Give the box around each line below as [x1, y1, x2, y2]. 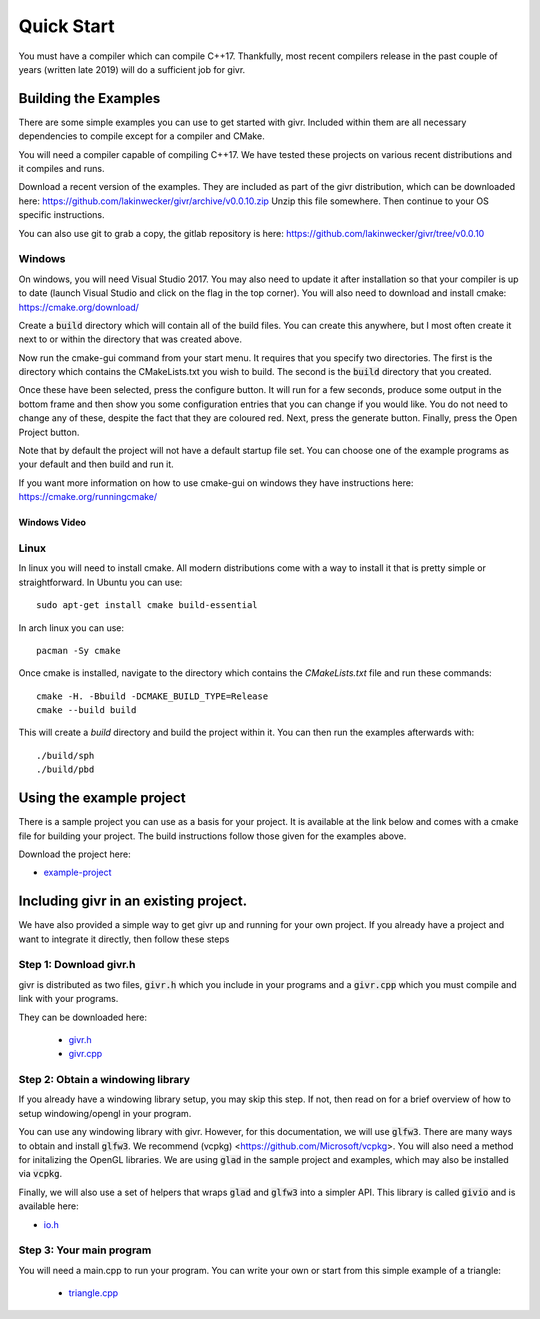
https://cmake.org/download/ [18, 301, 140, 313]
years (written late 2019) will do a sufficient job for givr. [18, 63, 246, 75]
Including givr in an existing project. [18, 893, 248, 910]
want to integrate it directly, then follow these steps [18, 933, 230, 945]
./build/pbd [36, 764, 95, 775]
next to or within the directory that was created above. [18, 333, 243, 345]
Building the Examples [18, 90, 161, 107]
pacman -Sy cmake [36, 645, 121, 656]
